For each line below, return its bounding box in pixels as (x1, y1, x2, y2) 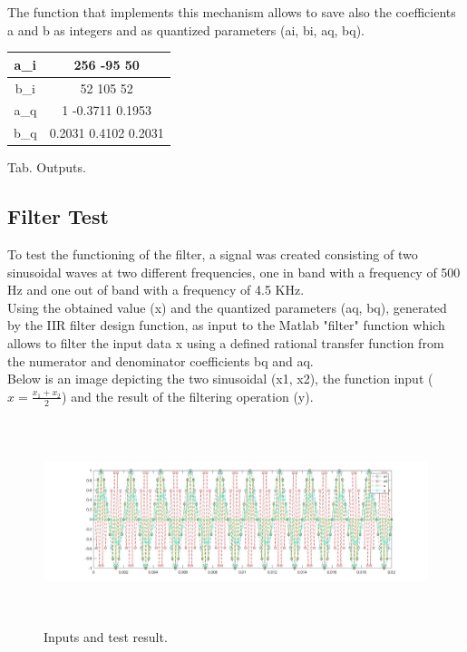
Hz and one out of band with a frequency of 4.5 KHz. (7, 280, 305, 299)
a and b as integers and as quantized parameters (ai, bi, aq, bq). (7, 20, 365, 39)
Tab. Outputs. (7, 158, 86, 177)
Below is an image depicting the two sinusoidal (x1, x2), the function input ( (7, 369, 433, 388)
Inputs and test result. (44, 628, 168, 647)
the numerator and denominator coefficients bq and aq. (7, 351, 314, 370)
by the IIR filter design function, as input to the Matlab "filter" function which (7, 316, 445, 335)
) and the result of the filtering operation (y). (62, 386, 314, 405)
